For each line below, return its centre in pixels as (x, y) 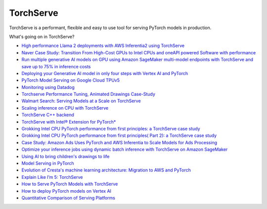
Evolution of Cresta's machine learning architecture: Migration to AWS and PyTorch (106, 170)
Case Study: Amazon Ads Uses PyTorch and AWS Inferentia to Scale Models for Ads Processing (119, 142)
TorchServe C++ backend (48, 115)
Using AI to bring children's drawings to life (66, 156)
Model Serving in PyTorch (48, 163)
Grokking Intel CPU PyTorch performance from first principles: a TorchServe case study (111, 129)
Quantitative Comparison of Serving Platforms (68, 198)
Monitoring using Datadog (48, 87)
